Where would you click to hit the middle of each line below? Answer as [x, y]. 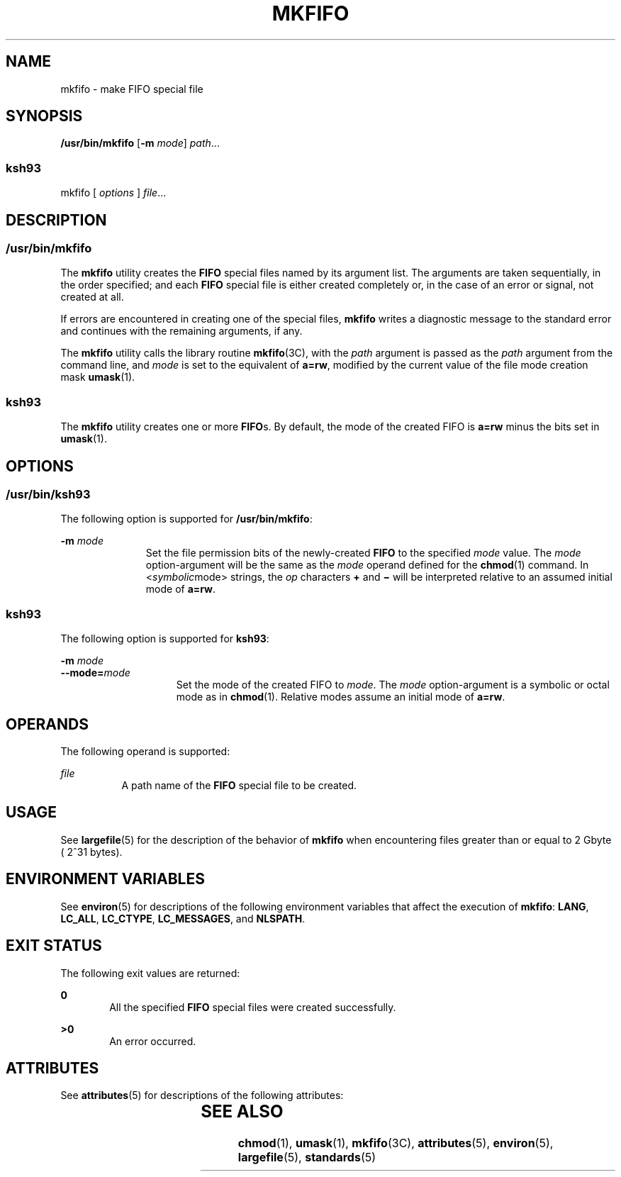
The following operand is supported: [145, 751]
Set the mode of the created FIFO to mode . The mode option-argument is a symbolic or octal [393, 685]
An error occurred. [153, 1041]
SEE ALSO [242, 1112]
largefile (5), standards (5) [307, 1158]
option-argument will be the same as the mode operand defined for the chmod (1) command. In [367, 565]
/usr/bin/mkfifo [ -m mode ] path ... [140, 143]
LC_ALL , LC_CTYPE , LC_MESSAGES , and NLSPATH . [183, 918]
